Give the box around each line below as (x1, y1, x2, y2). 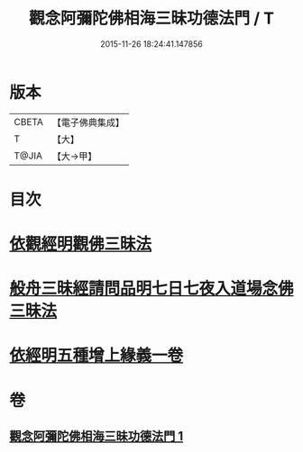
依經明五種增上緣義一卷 (9, 346, 184, 366)
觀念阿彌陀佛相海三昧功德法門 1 (9, 429, 184, 444)
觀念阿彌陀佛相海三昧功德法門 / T (28, 8, 275, 29)
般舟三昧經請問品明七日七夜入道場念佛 (9, 278, 295, 299)
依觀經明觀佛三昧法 (9, 234, 152, 255)
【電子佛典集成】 (51, 116, 124, 129)
